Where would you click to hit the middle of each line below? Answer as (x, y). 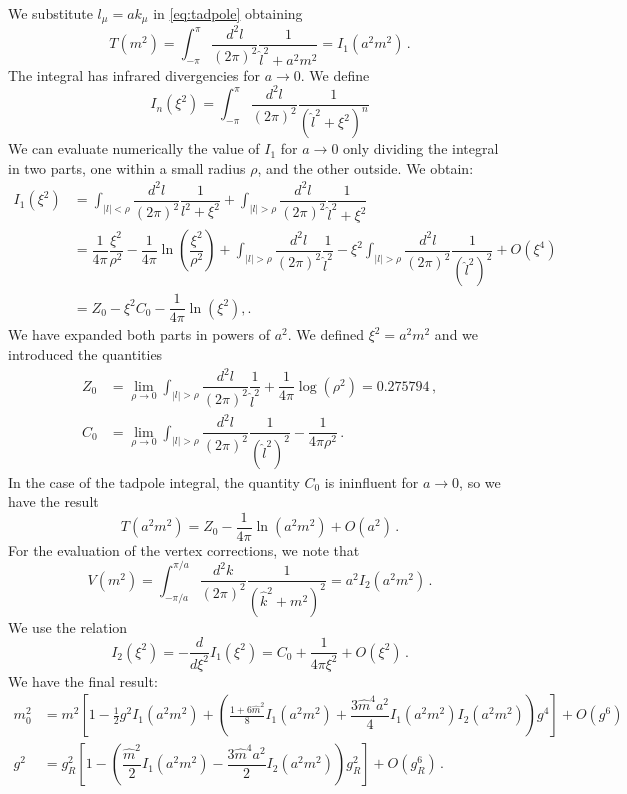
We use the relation (68, 626)
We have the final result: (83, 680)
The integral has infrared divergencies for (134, 74)
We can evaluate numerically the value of (134, 148)
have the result (53, 501)
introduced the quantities (85, 354)
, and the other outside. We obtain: (365, 167)
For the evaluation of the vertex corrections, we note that (184, 549)
